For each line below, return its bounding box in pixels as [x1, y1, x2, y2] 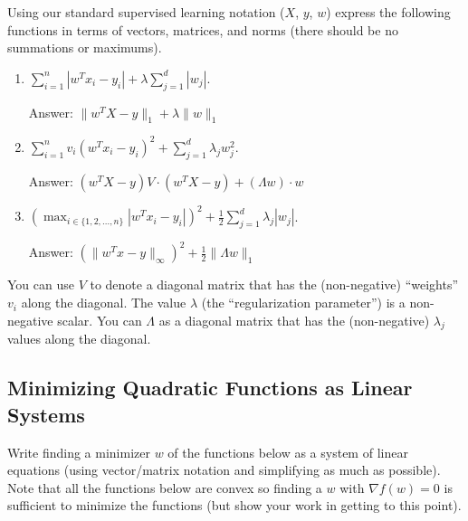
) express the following [326, 3, 451, 21]
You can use [7, 275, 74, 294]
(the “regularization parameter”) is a [201, 293, 406, 312]
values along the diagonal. [7, 329, 151, 348]
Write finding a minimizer [7, 442, 150, 461]
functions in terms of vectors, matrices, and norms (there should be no [7, 20, 398, 39]
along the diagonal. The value [21, 293, 186, 312]
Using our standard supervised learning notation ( [7, 3, 285, 21]
